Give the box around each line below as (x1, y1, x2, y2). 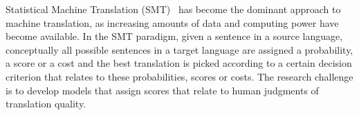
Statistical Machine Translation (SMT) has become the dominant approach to (6, 2, 341, 16)
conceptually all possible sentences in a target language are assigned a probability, (6, 42, 353, 56)
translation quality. (6, 96, 86, 111)
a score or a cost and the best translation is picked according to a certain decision (6, 56, 352, 70)
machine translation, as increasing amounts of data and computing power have (6, 15, 339, 30)
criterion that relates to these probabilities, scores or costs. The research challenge (6, 69, 353, 83)
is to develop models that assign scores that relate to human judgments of (6, 83, 319, 97)
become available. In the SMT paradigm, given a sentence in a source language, (6, 29, 343, 43)
